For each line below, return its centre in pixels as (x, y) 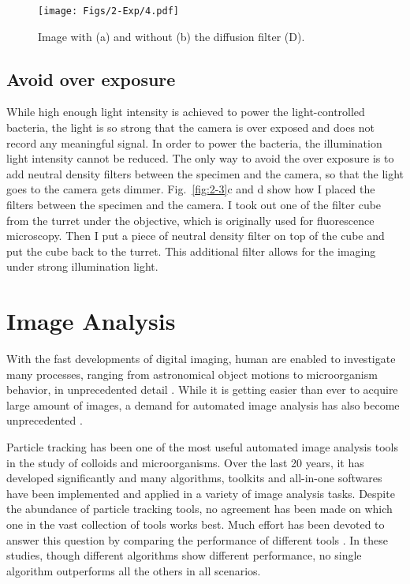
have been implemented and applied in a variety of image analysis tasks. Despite (201, 493)
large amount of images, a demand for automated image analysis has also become (203, 404)
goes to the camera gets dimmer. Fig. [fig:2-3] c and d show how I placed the (191, 189)
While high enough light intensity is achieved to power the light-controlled (186, 112)
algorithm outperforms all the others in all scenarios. (134, 570)
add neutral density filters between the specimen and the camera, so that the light (205, 173)
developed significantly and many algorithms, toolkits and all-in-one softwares (194, 478)
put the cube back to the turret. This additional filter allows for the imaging (191, 251)
